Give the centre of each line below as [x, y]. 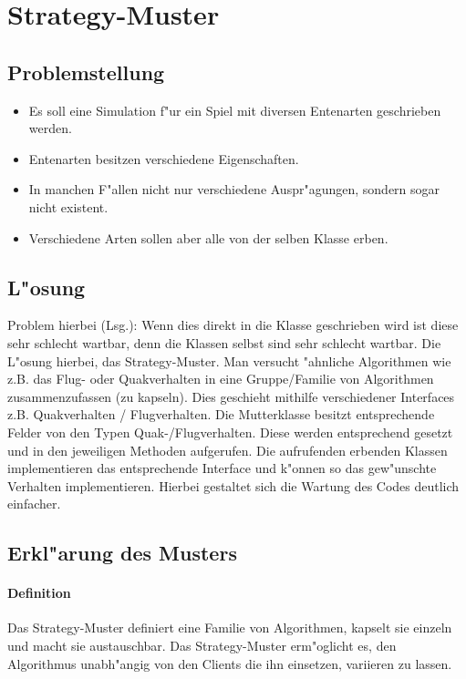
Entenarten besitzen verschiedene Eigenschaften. [164, 158]
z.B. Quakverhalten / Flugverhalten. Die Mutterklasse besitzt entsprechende [221, 414]
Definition [39, 593]
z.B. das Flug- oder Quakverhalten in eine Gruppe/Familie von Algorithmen [221, 379]
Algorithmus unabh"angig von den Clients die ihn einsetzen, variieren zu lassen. [230, 663]
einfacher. [34, 504]
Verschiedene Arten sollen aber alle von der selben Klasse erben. [208, 237]
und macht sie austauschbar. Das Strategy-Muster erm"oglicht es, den [202, 646]
